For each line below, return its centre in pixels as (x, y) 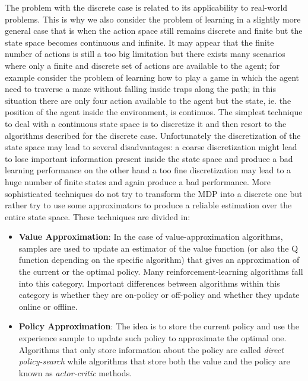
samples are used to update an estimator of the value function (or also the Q (158, 248)
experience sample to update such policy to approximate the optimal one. (153, 338)
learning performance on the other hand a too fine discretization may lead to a (148, 170)
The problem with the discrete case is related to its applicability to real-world (146, 7)
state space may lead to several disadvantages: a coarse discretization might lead (151, 147)
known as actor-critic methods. (75, 372)
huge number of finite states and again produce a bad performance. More (138, 181)
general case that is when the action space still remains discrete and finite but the (154, 31)
